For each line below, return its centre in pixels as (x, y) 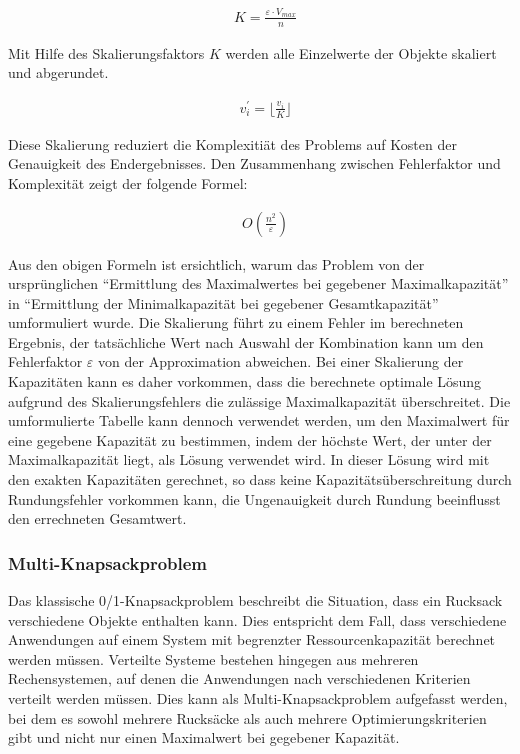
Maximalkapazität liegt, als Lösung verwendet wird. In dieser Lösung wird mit (249, 459)
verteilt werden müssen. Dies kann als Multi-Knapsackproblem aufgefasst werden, (258, 698)
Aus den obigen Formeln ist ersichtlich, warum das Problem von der (216, 263)
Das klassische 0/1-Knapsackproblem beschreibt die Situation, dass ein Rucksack (255, 600)
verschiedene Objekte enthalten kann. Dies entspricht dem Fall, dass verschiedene (257, 619)
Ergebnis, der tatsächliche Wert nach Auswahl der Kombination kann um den (246, 341)
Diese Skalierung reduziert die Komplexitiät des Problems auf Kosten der (232, 143)
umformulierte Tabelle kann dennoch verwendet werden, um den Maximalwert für (259, 420)
